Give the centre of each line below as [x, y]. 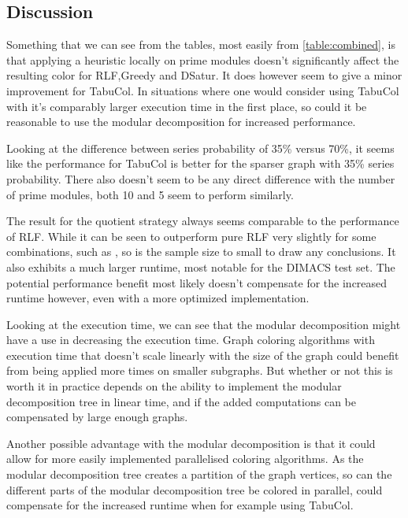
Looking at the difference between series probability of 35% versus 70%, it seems [200, 148]
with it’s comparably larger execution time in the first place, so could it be [187, 106]
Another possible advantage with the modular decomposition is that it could [191, 443]
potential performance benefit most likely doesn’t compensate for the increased [197, 282]
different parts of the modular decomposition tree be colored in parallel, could [195, 489]
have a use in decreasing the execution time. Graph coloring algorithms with [191, 340]
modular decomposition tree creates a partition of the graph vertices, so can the [199, 474]
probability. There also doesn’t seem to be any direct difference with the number [201, 178]
